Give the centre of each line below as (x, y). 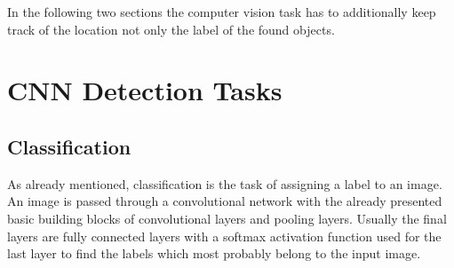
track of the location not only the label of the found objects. (171, 29)
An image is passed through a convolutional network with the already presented (225, 201)
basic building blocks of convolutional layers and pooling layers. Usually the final (227, 218)
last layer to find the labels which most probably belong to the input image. (214, 253)
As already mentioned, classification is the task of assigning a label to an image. (225, 183)
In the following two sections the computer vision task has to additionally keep (222, 12)
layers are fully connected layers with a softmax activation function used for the (224, 236)
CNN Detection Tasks (145, 90)
